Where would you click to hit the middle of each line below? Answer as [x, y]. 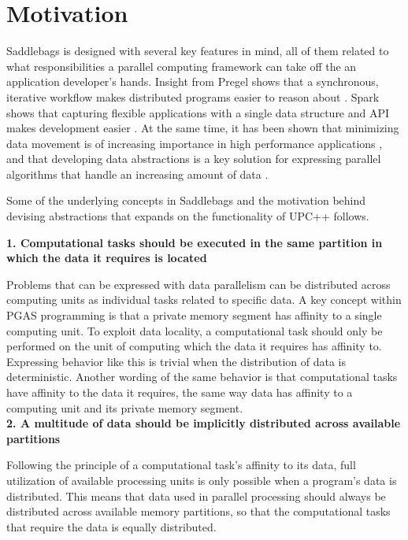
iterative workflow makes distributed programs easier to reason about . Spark [193, 96]
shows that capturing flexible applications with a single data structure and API [198, 112]
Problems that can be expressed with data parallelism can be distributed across [198, 284]
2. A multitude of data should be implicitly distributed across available [204, 423]
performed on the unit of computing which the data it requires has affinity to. [194, 346]
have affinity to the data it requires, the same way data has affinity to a [180, 392]
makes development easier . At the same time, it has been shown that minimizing [203, 128]
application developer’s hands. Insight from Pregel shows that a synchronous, [193, 81]
